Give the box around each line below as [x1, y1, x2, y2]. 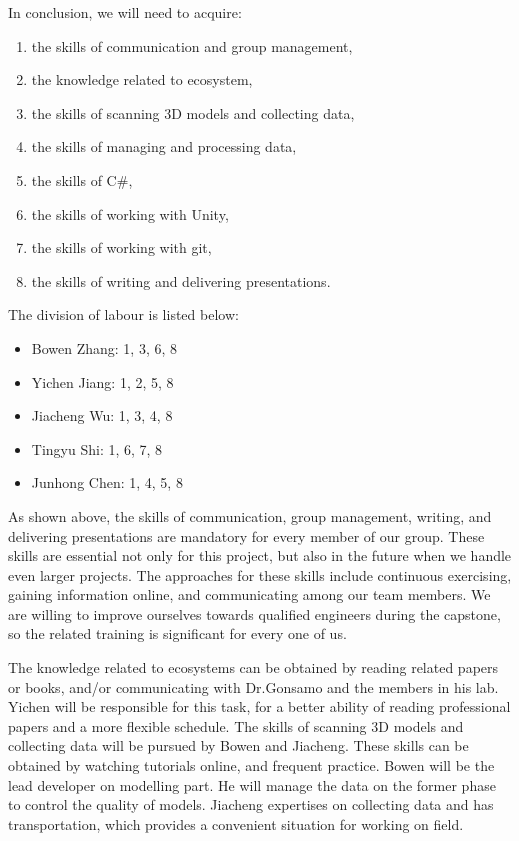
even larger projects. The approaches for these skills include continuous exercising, [8, 564, 512, 585]
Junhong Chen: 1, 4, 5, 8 [31, 472, 183, 493]
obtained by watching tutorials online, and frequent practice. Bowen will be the [8, 755, 495, 776]
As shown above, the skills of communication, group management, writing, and [8, 505, 492, 526]
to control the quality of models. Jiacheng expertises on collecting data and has [8, 794, 494, 815]
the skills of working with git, [31, 237, 212, 258]
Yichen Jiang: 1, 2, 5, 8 [31, 371, 174, 392]
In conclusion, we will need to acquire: [8, 2, 242, 22]
